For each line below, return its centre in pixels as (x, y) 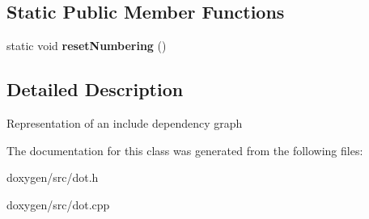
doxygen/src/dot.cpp (58, 204)
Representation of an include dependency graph (125, 123)
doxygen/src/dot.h (53, 177)
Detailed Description (95, 89)
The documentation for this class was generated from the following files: (185, 150)
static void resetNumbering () (87, 46)
